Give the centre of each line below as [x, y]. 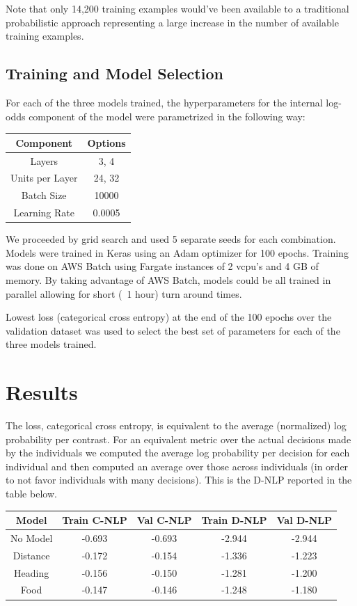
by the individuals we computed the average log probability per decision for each [178, 453]
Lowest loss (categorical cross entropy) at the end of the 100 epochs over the [169, 317]
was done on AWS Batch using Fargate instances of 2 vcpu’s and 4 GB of [162, 266]
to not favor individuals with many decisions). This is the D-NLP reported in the [179, 480]
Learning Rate [44, 213]
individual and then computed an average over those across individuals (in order [177, 466]
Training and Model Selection [114, 73]
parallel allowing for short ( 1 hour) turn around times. [124, 293]
